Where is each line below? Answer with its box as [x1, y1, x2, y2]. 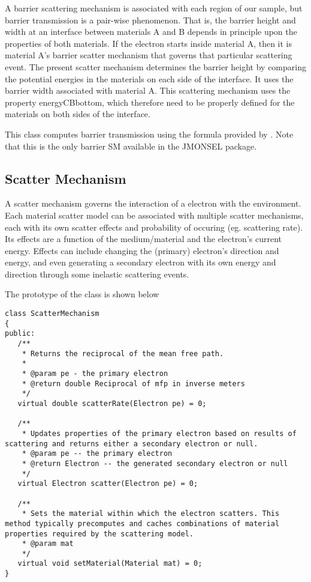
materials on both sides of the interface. [5, 108, 150, 120]
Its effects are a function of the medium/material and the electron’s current [5, 232, 282, 245]
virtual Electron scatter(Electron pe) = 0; [17, 479, 198, 488]
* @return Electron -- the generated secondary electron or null [22, 459, 288, 468]
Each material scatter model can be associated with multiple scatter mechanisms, [5, 208, 304, 221]
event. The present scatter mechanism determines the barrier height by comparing [5, 60, 306, 73]
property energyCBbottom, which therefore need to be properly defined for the [5, 95, 295, 108]
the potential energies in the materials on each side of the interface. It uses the [5, 72, 294, 85]
